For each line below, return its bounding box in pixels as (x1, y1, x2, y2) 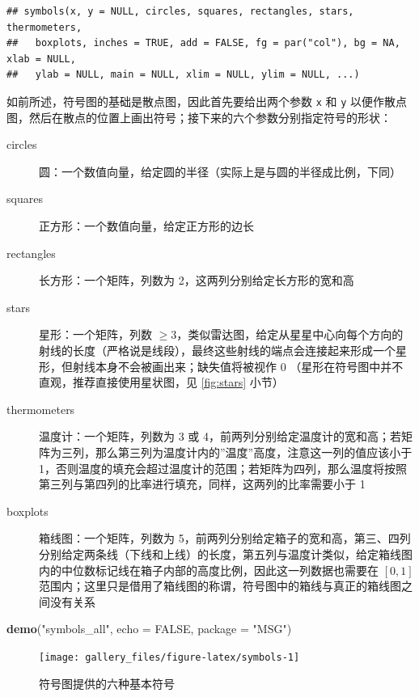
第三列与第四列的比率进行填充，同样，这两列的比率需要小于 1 (39, 475, 366, 492)
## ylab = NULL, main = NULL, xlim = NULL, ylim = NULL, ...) (6, 69, 360, 81)
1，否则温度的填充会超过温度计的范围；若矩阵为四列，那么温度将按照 (39, 459, 407, 476)
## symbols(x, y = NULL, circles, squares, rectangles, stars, (6, 6, 354, 17)
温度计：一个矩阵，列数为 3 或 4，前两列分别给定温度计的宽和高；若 (39, 428, 401, 445)
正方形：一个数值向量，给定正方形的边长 (39, 218, 254, 234)
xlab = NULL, (6, 53, 76, 65)
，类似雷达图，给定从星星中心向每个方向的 (176, 326, 404, 343)
